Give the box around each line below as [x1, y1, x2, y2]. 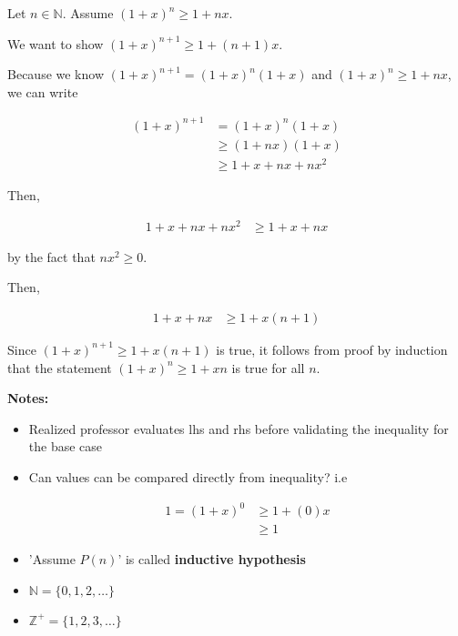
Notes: [7, 389, 49, 408]
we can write [7, 82, 78, 101]
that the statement [7, 358, 112, 377]
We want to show [7, 34, 104, 53]
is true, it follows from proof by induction [216, 339, 448, 358]
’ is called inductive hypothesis [117, 550, 306, 569]
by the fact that [7, 247, 96, 266]
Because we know [7, 65, 105, 84]
